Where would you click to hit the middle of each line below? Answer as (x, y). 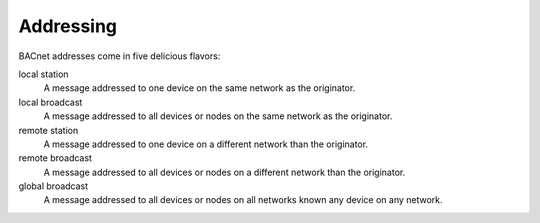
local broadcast (50, 102)
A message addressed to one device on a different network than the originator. (206, 144)
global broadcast (53, 186)
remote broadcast (55, 158)
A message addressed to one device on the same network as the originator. (199, 88)
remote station (48, 130)
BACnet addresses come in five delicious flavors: (119, 56)
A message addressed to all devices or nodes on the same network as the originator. (218, 116)
